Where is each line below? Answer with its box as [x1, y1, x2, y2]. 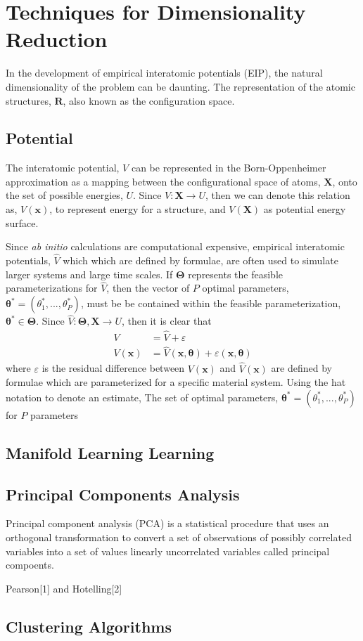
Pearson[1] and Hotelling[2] [6, 581, 122, 595]
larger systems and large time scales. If [6, 266, 173, 281]
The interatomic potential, [6, 160, 120, 175]
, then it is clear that [122, 313, 212, 328]
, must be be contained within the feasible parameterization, [80, 296, 341, 311]
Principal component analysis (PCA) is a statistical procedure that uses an [6, 516, 329, 531]
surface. [6, 215, 39, 230]
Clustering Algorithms [6, 615, 172, 637]
